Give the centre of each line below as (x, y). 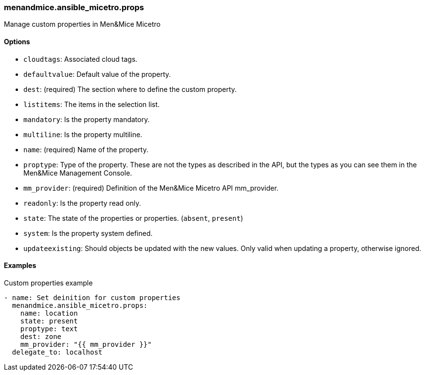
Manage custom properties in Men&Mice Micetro (82, 24)
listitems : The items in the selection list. (92, 104)
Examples (20, 266)
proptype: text (49, 329)
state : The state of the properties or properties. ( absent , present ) (133, 218)
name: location (49, 313)
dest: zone (41, 336)
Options (17, 41)
